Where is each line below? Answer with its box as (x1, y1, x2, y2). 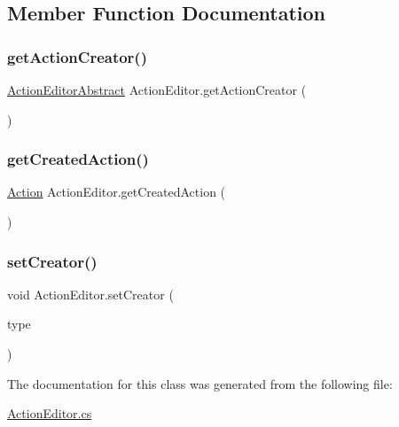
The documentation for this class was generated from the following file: (7, 374, 393, 392)
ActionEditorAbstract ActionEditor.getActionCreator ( (7, 81, 307, 98)
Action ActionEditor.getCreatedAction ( (7, 182, 226, 201)
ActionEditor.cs (7, 404, 92, 423)
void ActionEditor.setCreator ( (7, 284, 174, 303)
